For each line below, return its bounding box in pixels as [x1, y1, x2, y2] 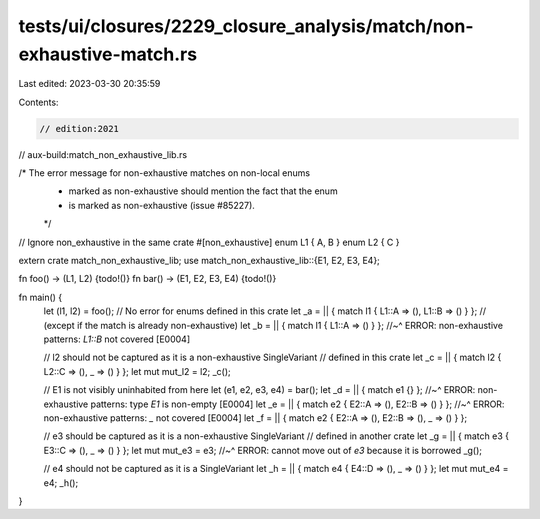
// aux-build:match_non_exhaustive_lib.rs [18, 148, 188, 160]
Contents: [18, 96, 59, 108]
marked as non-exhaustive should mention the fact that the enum [68, 185, 339, 197]
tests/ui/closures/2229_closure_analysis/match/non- [18, 15, 474, 37]
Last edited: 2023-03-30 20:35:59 [18, 78, 161, 90]
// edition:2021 [39, 123, 120, 134]
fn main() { [18, 291, 63, 303]
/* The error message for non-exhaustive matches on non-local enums [18, 167, 310, 179]
